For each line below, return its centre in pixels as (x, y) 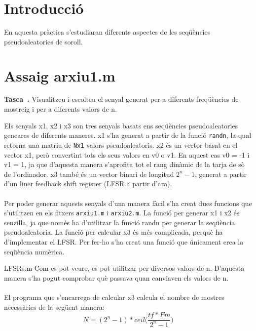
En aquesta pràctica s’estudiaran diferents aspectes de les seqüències (107, 32)
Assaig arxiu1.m (60, 75)
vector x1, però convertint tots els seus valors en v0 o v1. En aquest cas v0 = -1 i (127, 154)
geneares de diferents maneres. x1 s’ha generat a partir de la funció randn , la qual (128, 135)
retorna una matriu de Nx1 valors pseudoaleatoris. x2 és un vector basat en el (121, 145)
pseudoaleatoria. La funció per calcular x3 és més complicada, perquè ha (113, 232)
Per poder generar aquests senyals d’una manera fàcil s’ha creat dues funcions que (128, 203)
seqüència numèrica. (34, 251)
